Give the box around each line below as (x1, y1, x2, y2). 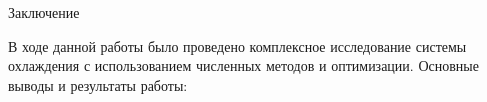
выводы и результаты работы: (8, 74, 188, 95)
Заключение (8, 2, 80, 22)
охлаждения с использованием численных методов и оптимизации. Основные (8, 55, 479, 76)
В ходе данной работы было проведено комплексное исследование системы (8, 35, 467, 56)
